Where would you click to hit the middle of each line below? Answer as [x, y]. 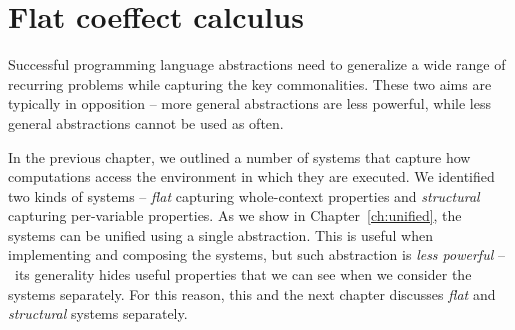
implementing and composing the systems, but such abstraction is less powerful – [256, 254]
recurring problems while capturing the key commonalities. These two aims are [250, 83]
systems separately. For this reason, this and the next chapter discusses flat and [252, 293]
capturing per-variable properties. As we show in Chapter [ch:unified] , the [235, 215]
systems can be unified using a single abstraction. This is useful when [220, 234]
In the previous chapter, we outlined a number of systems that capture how [239, 156]
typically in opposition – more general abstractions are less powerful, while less [249, 103]
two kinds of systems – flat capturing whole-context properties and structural [244, 195]
